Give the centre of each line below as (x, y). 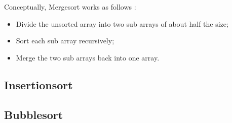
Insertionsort (38, 84)
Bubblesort (34, 114)
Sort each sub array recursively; (65, 41)
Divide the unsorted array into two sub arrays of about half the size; (122, 23)
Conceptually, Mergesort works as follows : (70, 7)
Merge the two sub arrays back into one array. (88, 57)
